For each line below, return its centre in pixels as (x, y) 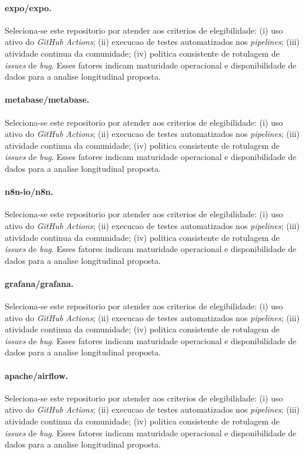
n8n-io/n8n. (29, 192)
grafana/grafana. (39, 283)
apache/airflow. (37, 375)
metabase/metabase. (47, 99)
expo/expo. (28, 7)
